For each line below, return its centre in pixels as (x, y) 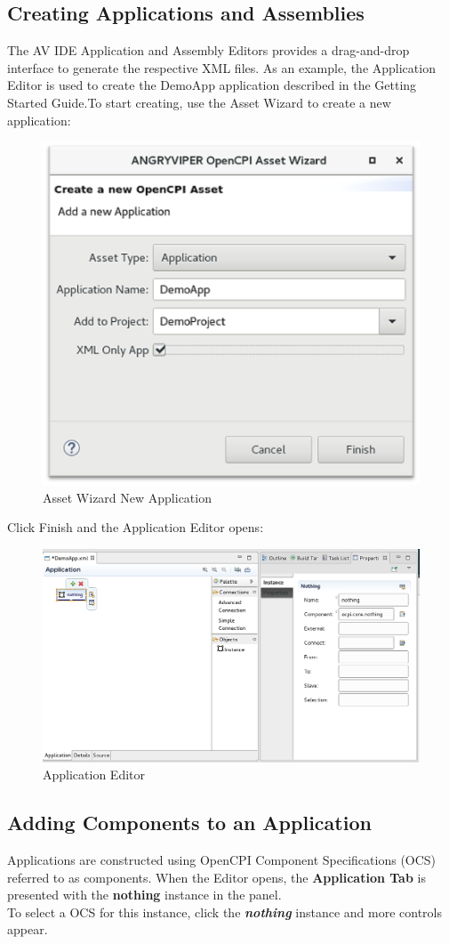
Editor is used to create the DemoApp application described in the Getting (212, 85)
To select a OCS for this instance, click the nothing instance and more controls (224, 912)
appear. (28, 929)
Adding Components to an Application (189, 823)
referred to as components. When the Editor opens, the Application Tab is (216, 877)
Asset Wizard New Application (127, 497)
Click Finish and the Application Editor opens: (136, 527)
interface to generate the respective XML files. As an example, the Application (221, 67)
